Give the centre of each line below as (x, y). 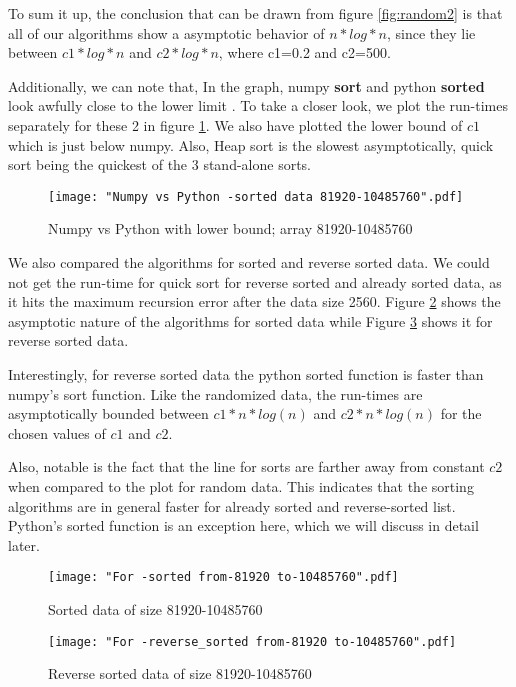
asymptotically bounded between (108, 413)
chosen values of (57, 432)
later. (24, 544)
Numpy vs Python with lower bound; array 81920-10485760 (230, 228)
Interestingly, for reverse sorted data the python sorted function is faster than (246, 373)
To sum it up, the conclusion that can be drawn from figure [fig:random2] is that (255, 13)
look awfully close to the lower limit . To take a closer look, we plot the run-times (258, 105)
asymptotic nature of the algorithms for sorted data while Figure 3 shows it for (250, 320)
